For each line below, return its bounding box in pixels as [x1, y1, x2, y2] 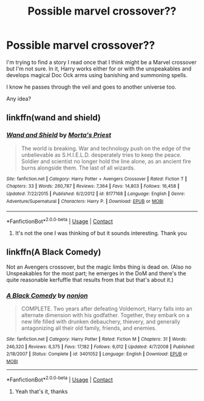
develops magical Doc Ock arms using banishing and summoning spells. [6, 71, 188, 78]
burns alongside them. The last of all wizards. [21, 164, 135, 171]
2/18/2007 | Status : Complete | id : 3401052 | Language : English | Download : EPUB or [6, 351, 188, 357]
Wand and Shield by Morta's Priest [6, 131, 112, 139]
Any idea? [6, 95, 32, 102]
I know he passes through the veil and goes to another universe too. [6, 83, 177, 91]
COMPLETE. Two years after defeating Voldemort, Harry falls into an [21, 305, 192, 312]
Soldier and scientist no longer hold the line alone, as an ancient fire [21, 157, 191, 165]
